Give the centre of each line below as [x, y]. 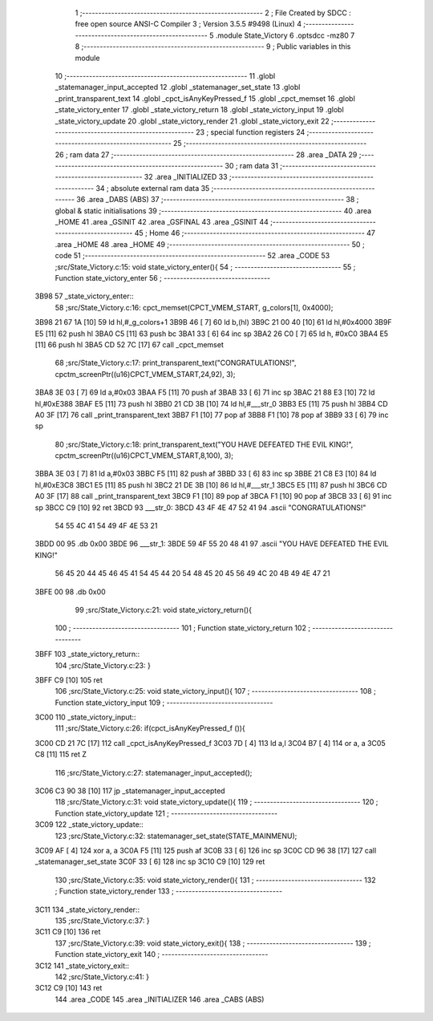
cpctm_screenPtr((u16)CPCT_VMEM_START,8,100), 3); [144, 456]
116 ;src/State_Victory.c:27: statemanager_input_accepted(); [154, 772]
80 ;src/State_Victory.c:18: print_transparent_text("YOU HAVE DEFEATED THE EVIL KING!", [204, 444]
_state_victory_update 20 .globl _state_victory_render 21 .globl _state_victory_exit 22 [192, 121]
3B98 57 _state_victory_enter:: [84, 296]
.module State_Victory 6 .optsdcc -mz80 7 [285, 35]
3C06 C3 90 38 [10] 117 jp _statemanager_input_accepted [130, 791]
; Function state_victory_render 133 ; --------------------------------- [169, 891]
